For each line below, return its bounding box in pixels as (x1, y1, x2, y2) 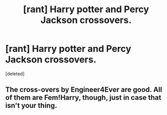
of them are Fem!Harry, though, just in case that (5, 93, 161, 102)
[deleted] (5, 70, 25, 77)
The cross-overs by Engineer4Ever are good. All (5, 85, 162, 94)
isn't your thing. (5, 101, 57, 110)
